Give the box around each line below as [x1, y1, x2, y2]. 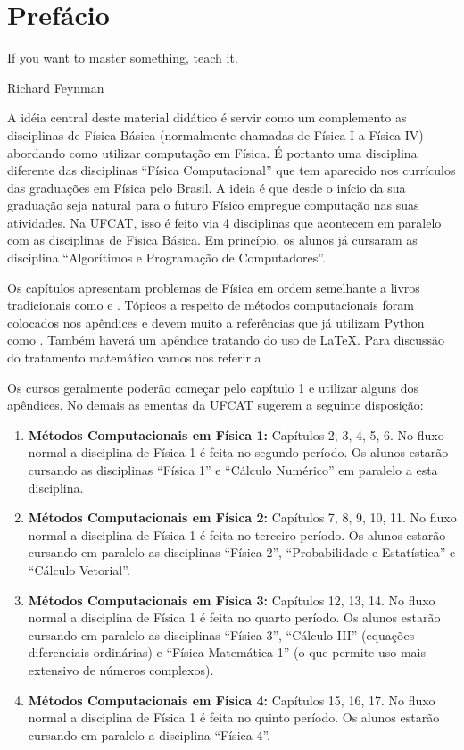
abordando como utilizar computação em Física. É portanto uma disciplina [7, 143, 418, 162]
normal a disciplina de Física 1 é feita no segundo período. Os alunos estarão [28, 443, 449, 462]
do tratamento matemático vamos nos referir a [7, 348, 261, 367]
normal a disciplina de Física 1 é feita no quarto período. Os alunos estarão [28, 608, 441, 627]
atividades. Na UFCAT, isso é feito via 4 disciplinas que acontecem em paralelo [7, 212, 442, 231]
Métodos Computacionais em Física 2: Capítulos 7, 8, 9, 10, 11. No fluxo [28, 508, 457, 527]
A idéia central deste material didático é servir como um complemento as [7, 108, 407, 127]
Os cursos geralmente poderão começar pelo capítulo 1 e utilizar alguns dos [7, 378, 418, 396]
